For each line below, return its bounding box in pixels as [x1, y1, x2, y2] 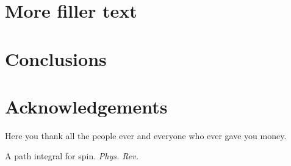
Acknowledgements [5, 93, 168, 118]
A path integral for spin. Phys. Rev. [5, 150, 138, 162]
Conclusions [5, 46, 107, 71]
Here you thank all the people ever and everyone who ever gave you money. [5, 129, 287, 142]
